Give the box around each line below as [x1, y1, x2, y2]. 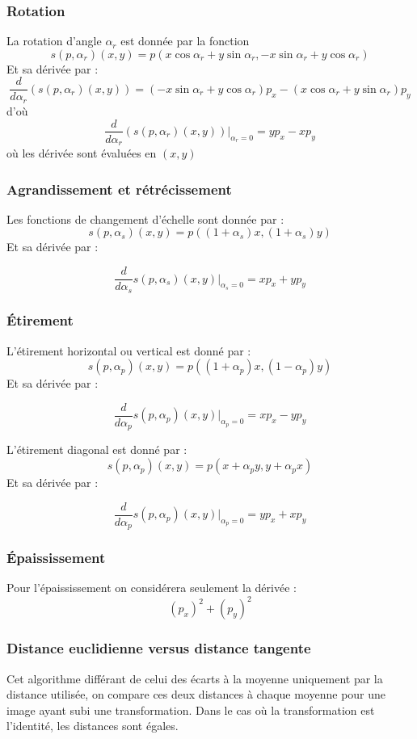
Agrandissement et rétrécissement [6, 178, 232, 199]
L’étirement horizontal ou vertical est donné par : [6, 342, 251, 359]
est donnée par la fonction [120, 32, 250, 49]
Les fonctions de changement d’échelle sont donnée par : [6, 210, 284, 227]
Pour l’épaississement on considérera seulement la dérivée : [6, 579, 297, 596]
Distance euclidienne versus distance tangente [6, 638, 311, 658]
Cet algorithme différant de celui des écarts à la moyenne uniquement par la [6, 670, 383, 687]
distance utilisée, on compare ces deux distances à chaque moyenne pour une [6, 686, 386, 703]
